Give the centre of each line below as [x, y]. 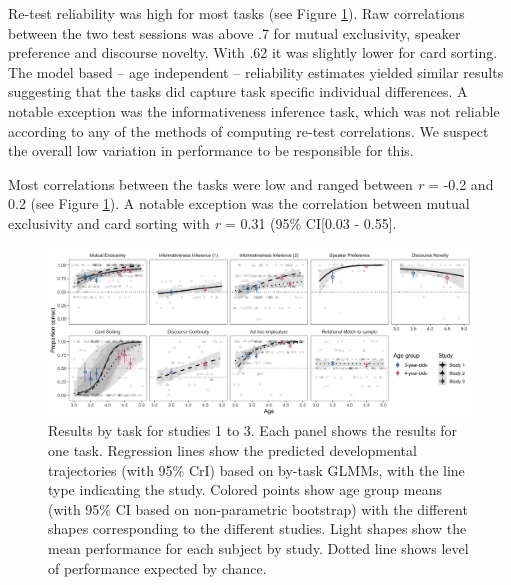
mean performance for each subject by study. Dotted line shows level [258, 548]
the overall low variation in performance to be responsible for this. [211, 150]
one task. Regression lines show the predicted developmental [232, 450]
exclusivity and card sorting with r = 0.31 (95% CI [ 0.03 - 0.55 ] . [202, 222]
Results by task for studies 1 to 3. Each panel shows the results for [253, 430]
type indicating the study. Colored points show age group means [245, 489]
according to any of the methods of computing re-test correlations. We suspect [248, 130]
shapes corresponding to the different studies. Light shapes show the [257, 528]
